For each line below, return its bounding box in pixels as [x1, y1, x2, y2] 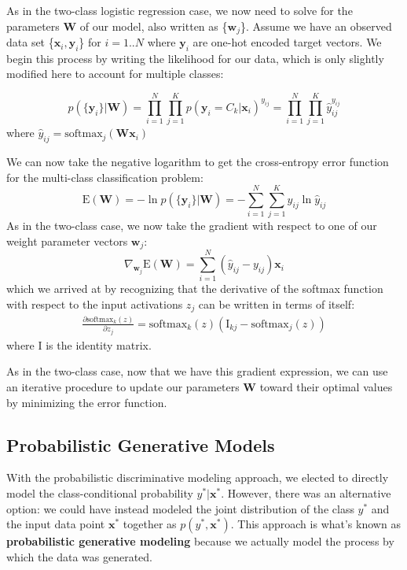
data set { [6, 34, 54, 50]
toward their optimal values [259, 379, 393, 395]
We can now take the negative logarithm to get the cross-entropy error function [6, 153, 389, 169]
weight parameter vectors [6, 232, 128, 249]
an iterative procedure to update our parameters [6, 379, 240, 395]
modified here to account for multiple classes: [6, 65, 224, 82]
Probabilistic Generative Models [6, 432, 275, 457]
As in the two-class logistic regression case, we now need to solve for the [6, 2, 353, 18]
